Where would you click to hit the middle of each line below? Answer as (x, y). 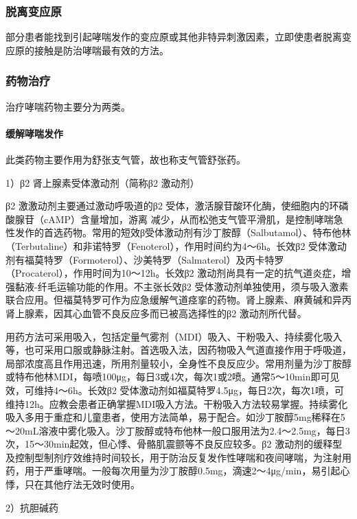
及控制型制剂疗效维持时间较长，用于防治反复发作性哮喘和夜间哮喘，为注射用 (178, 457)
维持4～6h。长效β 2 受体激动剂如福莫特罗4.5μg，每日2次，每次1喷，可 (189, 390)
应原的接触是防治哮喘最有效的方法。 (87, 50)
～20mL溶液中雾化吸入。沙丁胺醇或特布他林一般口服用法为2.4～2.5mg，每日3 (178, 430)
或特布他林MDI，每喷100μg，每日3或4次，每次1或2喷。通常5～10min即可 (168, 377)
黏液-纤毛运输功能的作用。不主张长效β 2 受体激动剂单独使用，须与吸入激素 (182, 286)
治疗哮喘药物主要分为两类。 (68, 106)
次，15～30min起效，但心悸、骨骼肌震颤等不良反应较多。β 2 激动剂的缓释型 (174, 444)
